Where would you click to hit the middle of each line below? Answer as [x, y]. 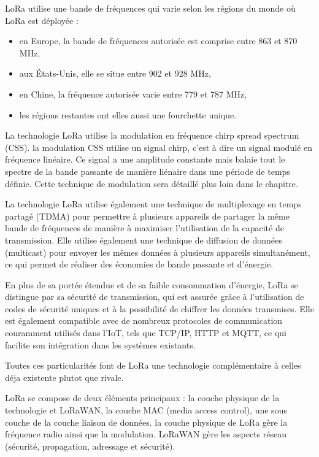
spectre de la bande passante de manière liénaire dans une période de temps [148, 171]
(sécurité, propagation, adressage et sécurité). [90, 446]
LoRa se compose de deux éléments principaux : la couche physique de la [142, 398]
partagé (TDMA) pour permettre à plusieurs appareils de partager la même [147, 216]
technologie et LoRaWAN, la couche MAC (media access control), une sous [146, 410]
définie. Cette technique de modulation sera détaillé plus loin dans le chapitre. [152, 183]
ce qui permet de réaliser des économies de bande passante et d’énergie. [139, 264]
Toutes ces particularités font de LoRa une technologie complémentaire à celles [153, 365]
